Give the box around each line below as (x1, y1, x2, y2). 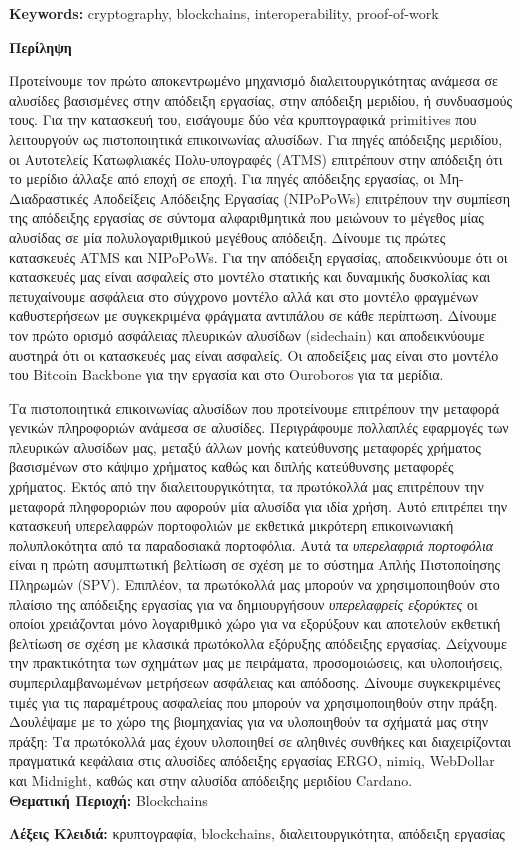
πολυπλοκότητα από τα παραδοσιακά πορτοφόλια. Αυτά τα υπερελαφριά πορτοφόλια (9, 534, 494, 555)
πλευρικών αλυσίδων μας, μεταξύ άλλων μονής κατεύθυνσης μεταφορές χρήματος (9, 436, 481, 457)
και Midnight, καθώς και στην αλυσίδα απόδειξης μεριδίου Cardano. (9, 769, 413, 790)
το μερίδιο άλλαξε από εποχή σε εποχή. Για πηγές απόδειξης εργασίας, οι (9, 168, 435, 189)
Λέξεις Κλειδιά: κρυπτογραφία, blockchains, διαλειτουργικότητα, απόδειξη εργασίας (9, 823, 505, 844)
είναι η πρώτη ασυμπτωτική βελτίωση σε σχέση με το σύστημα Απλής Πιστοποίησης (9, 554, 501, 575)
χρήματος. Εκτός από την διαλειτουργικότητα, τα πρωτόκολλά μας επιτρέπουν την (9, 476, 484, 497)
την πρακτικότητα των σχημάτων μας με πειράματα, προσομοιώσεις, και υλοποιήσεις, (9, 652, 503, 673)
